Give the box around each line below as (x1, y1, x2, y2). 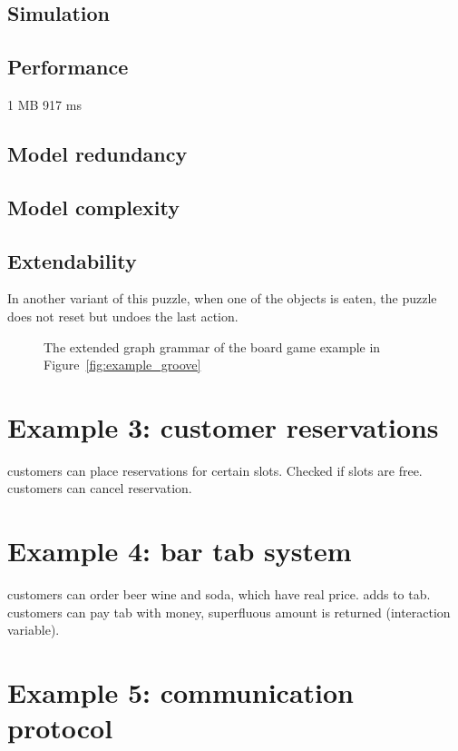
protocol (7, 709, 113, 746)
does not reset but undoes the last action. (7, 306, 239, 325)
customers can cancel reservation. (7, 479, 192, 498)
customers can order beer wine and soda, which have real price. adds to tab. (7, 585, 431, 604)
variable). (7, 620, 60, 639)
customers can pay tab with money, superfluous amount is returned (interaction (7, 602, 451, 621)
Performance (7, 53, 129, 81)
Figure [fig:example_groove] (44, 355, 201, 374)
